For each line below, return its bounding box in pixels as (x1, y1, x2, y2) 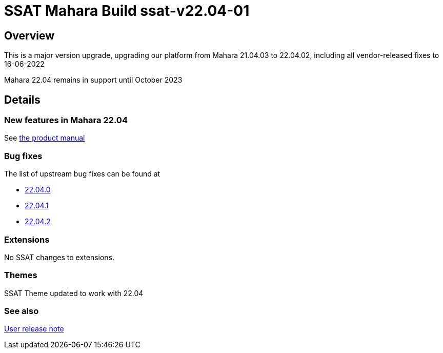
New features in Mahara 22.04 (4, 115, 128, 126)
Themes (4, 270, 37, 281)
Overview (4, 29, 55, 42)
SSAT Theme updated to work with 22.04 (4, 288, 144, 298)
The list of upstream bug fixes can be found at (4, 169, 160, 179)
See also (4, 306, 39, 317)
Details (4, 93, 41, 106)
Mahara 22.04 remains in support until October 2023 (4, 75, 183, 85)
